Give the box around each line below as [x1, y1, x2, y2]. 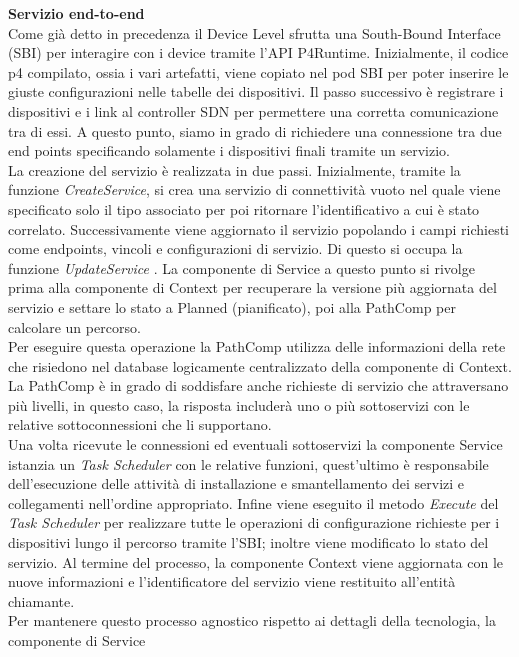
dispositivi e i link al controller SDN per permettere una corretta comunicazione [8, 100, 499, 121]
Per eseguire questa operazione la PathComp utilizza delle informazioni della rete [8, 336, 506, 357]
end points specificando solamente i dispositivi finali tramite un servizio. [8, 140, 450, 161]
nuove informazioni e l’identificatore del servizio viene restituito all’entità [8, 571, 456, 592]
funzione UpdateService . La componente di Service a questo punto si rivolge [8, 257, 475, 278]
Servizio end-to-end [8, 3, 145, 23]
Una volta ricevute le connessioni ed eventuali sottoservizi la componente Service [8, 434, 503, 455]
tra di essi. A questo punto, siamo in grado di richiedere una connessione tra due [8, 120, 502, 141]
